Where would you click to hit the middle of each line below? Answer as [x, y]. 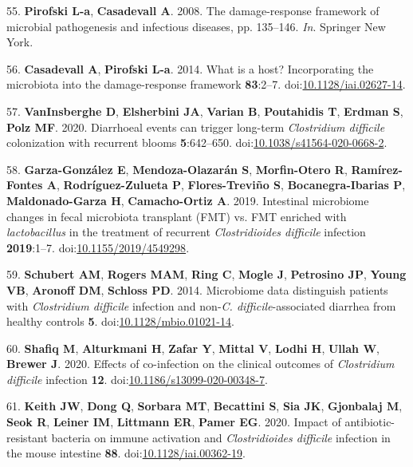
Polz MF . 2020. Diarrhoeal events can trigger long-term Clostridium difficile [196, 127]
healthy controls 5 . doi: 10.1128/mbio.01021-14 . [120, 321]
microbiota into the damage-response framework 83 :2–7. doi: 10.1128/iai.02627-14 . [206, 84]
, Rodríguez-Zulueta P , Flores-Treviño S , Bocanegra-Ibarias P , [231, 185]
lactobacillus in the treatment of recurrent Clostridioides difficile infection [186, 232]
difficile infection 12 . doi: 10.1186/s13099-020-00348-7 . [137, 379]
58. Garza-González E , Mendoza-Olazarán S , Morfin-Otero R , [177, 169]
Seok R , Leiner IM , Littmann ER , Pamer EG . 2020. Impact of [174, 422]
